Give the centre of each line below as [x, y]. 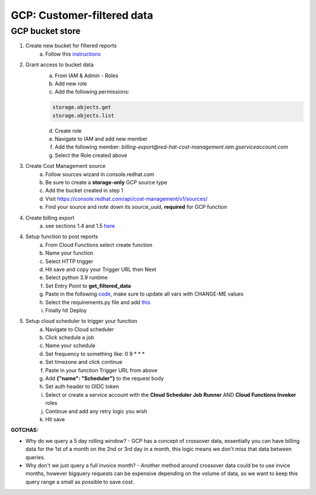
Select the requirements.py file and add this [98, 302]
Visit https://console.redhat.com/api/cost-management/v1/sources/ [126, 198]
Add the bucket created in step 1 [84, 191]
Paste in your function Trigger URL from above [102, 370]
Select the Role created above [91, 155]
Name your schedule [71, 346]
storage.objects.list [83, 115]
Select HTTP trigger [69, 261]
